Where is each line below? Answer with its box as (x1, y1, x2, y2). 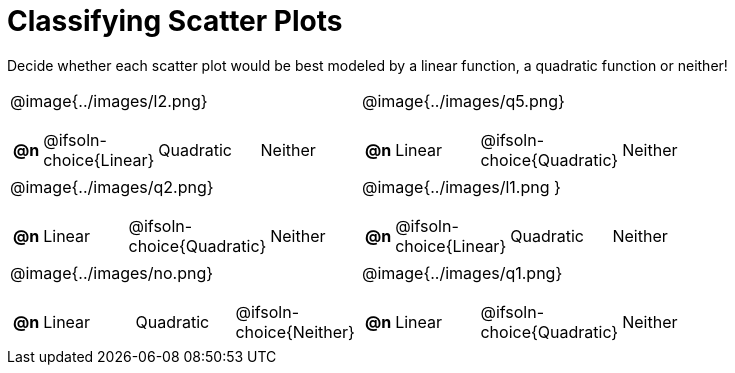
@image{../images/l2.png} (10, 90, 208, 111)
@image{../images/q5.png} (361, 90, 565, 111)
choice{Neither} (235, 321, 355, 342)
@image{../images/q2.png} (10, 176, 214, 197)
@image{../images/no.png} (10, 262, 214, 283)
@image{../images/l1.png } (361, 176, 561, 197)
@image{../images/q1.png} (361, 262, 563, 283)
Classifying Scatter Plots (7, 4, 343, 38)
